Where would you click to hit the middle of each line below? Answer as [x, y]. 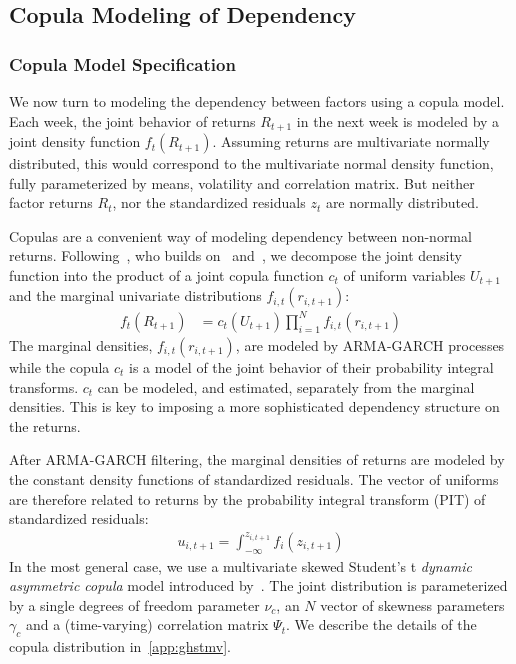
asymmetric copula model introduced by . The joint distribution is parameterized [258, 585]
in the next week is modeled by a [398, 120]
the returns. [45, 425]
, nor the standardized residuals [209, 202]
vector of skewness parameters [412, 604]
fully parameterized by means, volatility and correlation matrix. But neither [242, 182]
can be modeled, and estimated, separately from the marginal [286, 386]
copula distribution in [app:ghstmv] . [120, 646]
